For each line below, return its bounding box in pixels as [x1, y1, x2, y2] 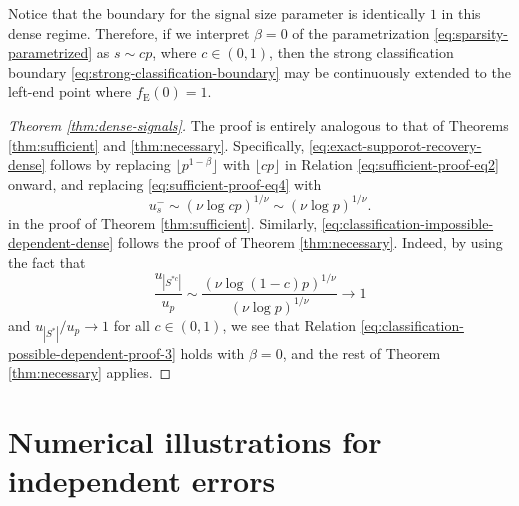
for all [113, 314, 150, 335]
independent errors [8, 460, 276, 501]
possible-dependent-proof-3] [8, 342, 176, 363]
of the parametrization [292, 22, 430, 43]
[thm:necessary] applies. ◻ [8, 362, 172, 383]
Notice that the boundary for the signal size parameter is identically [8, 3, 426, 23]
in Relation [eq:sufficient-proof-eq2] [284, 154, 499, 175]
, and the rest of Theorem [282, 342, 441, 363]
